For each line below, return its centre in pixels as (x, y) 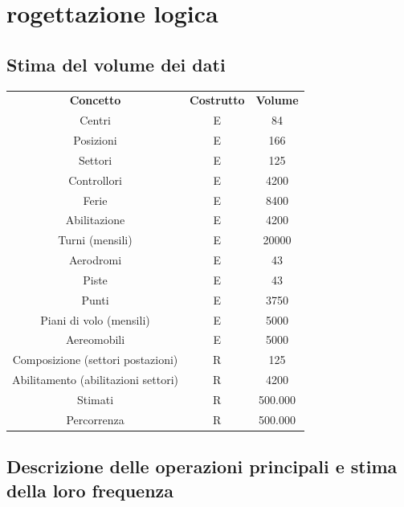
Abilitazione (95, 220)
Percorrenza (95, 419)
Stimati (95, 399)
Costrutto (217, 100)
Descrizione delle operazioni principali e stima (202, 466)
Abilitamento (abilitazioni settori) (96, 380)
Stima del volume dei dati (116, 64)
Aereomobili (95, 339)
